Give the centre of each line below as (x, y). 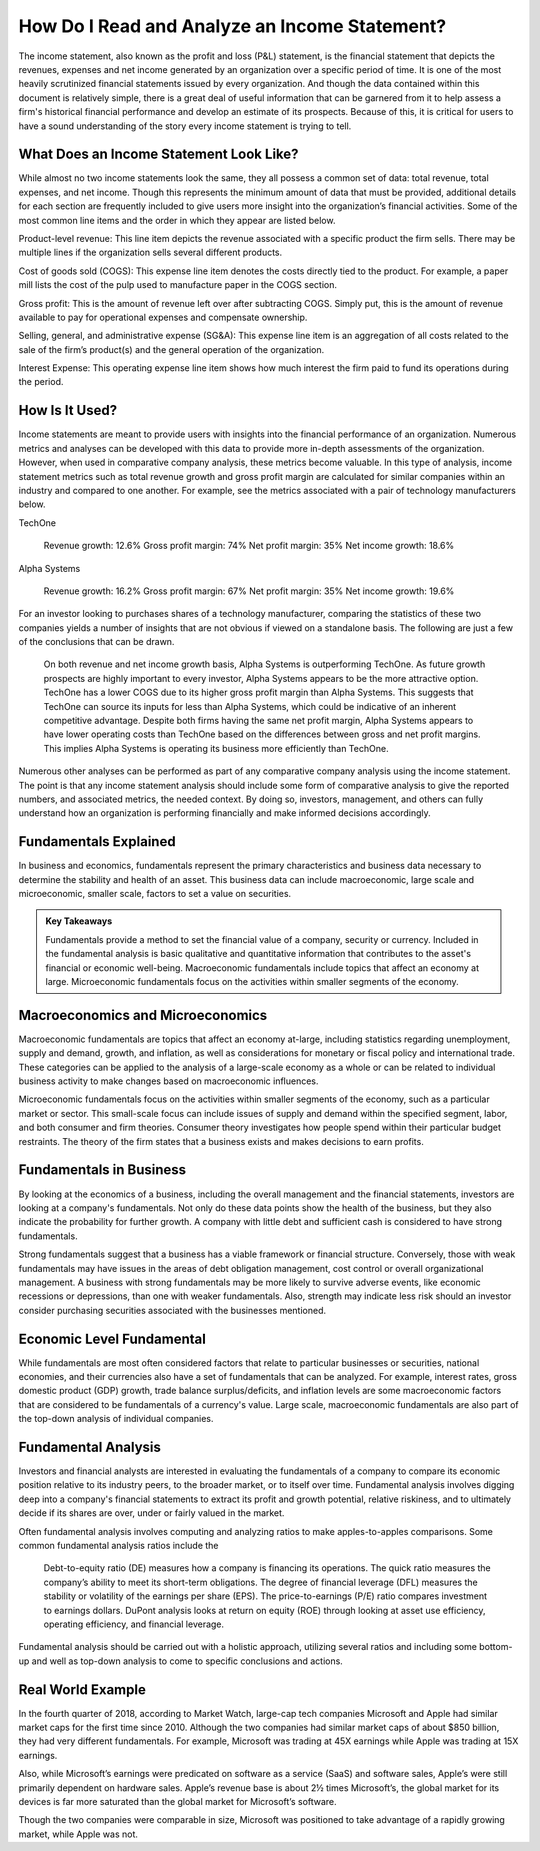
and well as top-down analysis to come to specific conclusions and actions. (187, 1661)
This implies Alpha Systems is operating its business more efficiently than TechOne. (216, 748)
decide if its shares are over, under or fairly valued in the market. (151, 1513)
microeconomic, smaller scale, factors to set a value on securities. (155, 894)
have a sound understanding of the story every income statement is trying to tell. (185, 126)
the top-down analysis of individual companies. (116, 1419)
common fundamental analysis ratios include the (118, 1546)
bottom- (495, 1647)
